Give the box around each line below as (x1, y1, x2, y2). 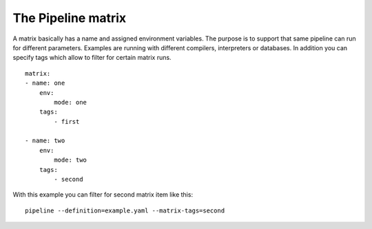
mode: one (54, 98, 87, 106)
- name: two (25, 137, 65, 144)
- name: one (25, 79, 65, 87)
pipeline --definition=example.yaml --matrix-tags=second (25, 206, 225, 215)
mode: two (54, 156, 87, 164)
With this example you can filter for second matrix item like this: (12, 190, 193, 199)
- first (54, 118, 80, 125)
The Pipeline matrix (12, 10, 127, 25)
